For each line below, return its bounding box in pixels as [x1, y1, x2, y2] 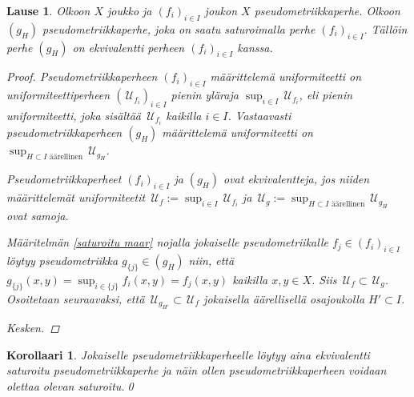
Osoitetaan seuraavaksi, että [6, 290, 145, 307]
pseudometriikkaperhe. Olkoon [254, 2, 400, 18]
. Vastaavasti [227, 106, 291, 123]
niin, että [188, 252, 235, 269]
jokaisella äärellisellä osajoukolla [203, 290, 365, 307]
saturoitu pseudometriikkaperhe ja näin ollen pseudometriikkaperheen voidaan [6, 362, 387, 379]
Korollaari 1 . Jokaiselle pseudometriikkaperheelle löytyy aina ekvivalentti [6, 346, 370, 363]
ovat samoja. [6, 207, 69, 223]
